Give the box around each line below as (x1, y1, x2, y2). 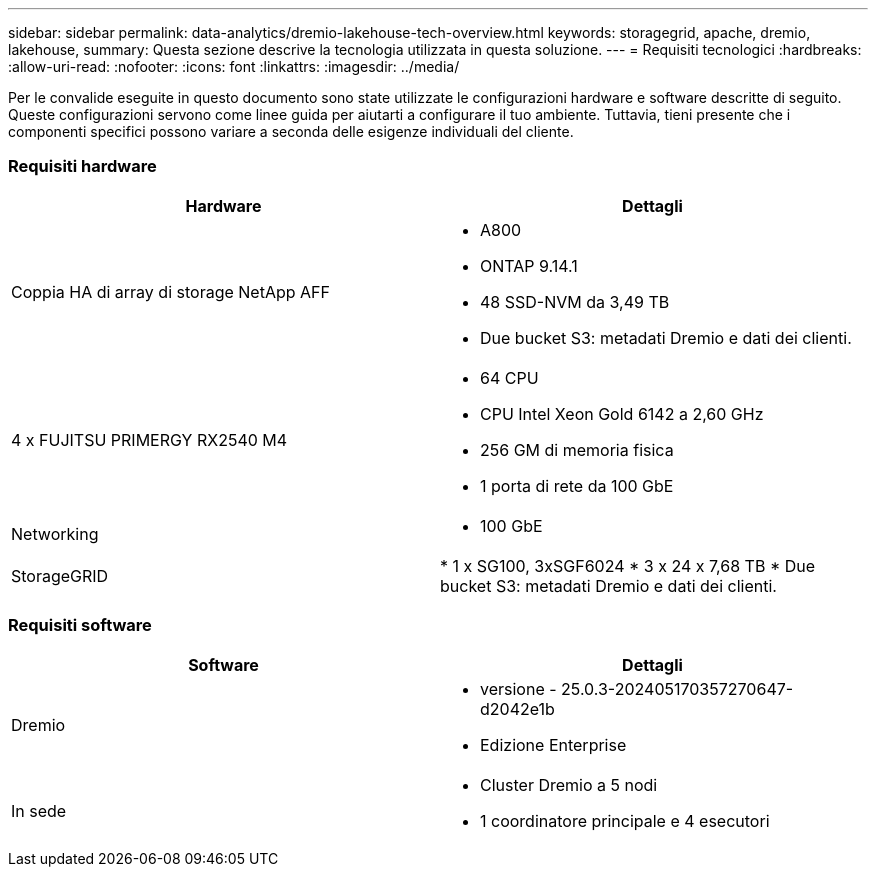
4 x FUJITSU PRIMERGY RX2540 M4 (11, 429, 288, 450)
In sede (11, 800, 67, 821)
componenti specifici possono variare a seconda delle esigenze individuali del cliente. (8, 123, 574, 140)
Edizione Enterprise (480, 734, 627, 755)
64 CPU (480, 367, 539, 388)
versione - (480, 678, 557, 699)
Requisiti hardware (8, 156, 157, 177)
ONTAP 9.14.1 (480, 255, 578, 276)
